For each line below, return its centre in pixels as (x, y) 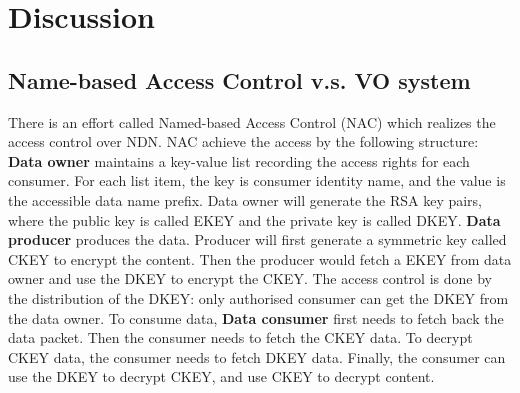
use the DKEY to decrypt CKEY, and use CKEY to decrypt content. (221, 376)
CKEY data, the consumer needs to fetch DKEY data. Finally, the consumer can (257, 356)
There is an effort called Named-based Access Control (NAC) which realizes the (252, 121)
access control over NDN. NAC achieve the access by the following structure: (243, 141)
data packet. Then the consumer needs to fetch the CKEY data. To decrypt (240, 337)
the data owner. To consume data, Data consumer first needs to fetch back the (256, 317)
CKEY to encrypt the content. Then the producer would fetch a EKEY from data (260, 258)
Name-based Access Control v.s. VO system (239, 79)
